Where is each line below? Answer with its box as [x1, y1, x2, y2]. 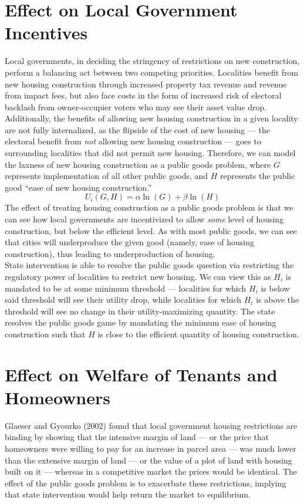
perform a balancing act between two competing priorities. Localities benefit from [5, 66, 299, 78]
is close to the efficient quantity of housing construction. [97, 327, 299, 340]
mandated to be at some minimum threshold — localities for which [5, 282, 246, 294]
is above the [256, 293, 299, 306]
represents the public [220, 170, 295, 182]
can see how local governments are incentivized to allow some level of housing [5, 213, 284, 225]
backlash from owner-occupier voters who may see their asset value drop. [5, 100, 267, 113]
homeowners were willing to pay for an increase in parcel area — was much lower [5, 442, 296, 455]
